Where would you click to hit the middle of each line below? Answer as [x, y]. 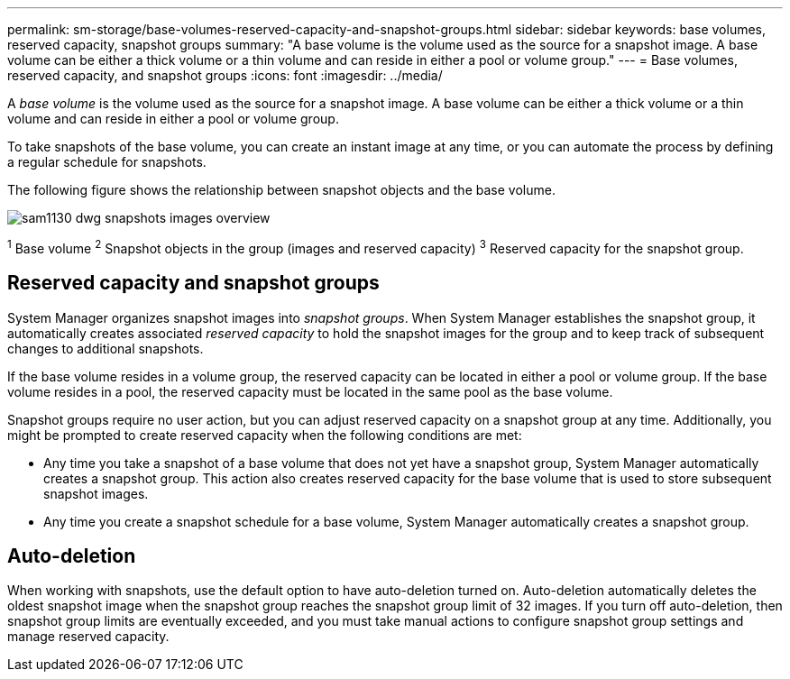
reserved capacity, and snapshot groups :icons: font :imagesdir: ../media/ [225, 75]
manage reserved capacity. [88, 637]
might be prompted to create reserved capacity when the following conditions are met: [265, 435]
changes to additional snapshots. [106, 348]
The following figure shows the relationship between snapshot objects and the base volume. [281, 190]
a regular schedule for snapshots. [107, 162]
